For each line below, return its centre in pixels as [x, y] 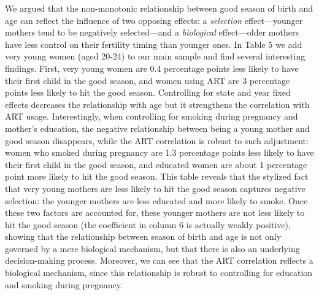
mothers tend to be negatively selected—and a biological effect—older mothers [152, 32]
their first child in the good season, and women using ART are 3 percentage [148, 80]
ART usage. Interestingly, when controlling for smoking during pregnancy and [152, 116]
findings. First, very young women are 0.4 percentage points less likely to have [152, 68]
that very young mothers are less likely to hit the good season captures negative [155, 188]
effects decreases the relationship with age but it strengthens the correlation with [157, 104]
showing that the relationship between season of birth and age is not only [143, 236]
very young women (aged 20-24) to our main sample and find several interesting [155, 56]
